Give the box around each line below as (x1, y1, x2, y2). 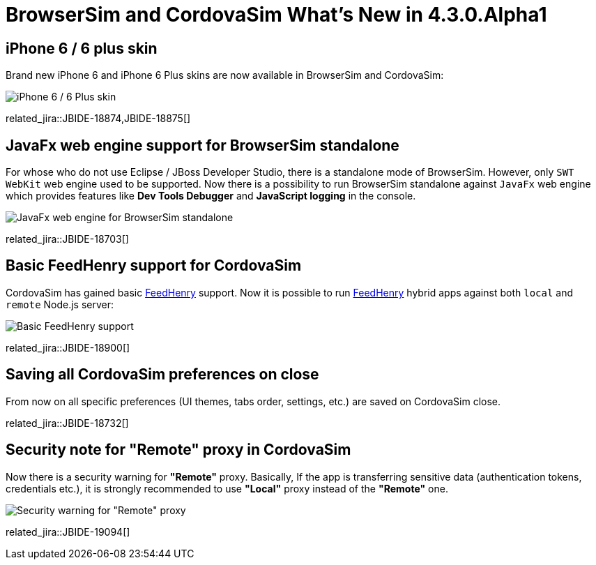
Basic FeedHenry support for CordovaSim (6, 257, 302, 275)
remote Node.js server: (6, 298, 114, 310)
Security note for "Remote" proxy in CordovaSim (6, 441, 351, 459)
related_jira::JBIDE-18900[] (6, 341, 130, 354)
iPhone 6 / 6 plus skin (6, 39, 158, 57)
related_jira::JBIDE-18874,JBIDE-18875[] (6, 112, 191, 125)
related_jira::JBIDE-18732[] (6, 416, 129, 429)
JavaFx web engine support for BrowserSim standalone (6, 136, 399, 154)
